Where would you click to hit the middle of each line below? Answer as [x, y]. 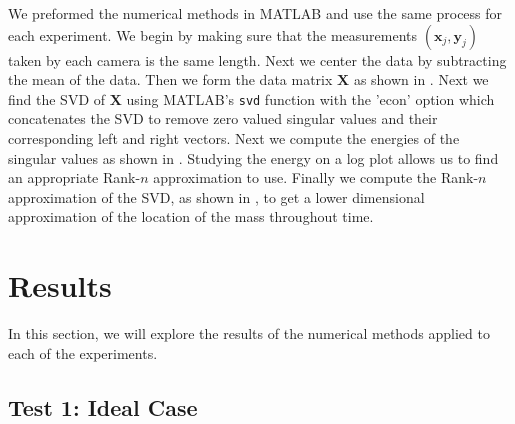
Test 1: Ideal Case [103, 406]
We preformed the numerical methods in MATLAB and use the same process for [255, 13]
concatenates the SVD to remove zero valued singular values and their [223, 118]
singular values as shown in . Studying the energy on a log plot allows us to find [253, 157]
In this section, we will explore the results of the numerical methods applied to [249, 333]
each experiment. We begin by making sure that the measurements [213, 34]
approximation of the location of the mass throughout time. [191, 216]
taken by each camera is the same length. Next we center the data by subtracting [257, 59]
